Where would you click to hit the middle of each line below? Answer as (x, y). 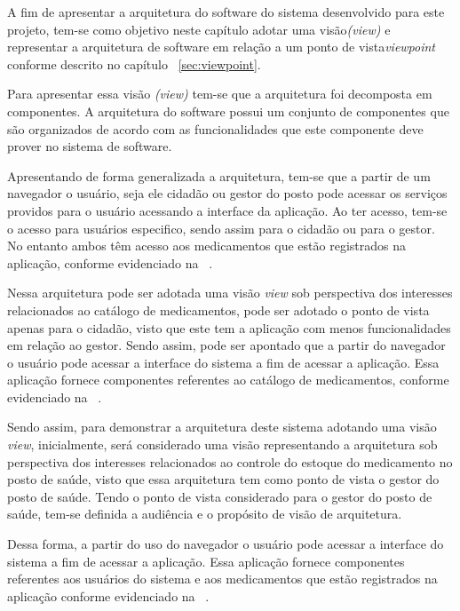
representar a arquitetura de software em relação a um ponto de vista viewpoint (222, 47)
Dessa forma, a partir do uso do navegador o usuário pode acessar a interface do (226, 544)
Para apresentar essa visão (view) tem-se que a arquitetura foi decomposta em (220, 94)
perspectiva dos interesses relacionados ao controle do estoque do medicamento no (230, 461)
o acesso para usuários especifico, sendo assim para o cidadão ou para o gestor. (221, 228)
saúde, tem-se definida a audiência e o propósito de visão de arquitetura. (205, 514)
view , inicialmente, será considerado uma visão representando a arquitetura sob (222, 444)
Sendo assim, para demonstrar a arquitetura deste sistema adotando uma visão (222, 427)
